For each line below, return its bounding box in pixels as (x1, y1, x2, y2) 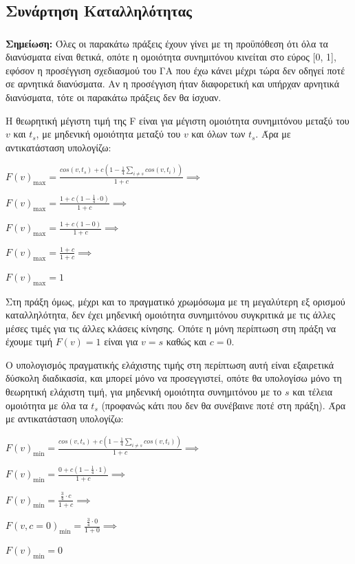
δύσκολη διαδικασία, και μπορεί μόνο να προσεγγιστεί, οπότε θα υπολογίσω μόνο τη (6, 371, 342, 385)
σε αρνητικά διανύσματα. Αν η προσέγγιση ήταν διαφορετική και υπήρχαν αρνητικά (6, 76, 340, 91)
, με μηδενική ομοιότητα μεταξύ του (36, 127, 181, 141)
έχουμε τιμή (6, 334, 52, 349)
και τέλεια (292, 384, 333, 399)
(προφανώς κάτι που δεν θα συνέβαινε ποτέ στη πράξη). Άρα (101, 398, 346, 412)
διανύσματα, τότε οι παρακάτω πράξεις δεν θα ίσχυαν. (6, 90, 222, 105)
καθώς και (166, 334, 207, 349)
